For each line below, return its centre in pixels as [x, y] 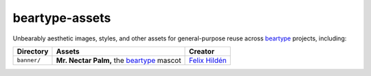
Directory [33, 51]
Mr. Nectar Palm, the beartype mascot [119, 60]
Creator [202, 51]
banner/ [29, 61]
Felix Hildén [208, 60]
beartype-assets [62, 18]
